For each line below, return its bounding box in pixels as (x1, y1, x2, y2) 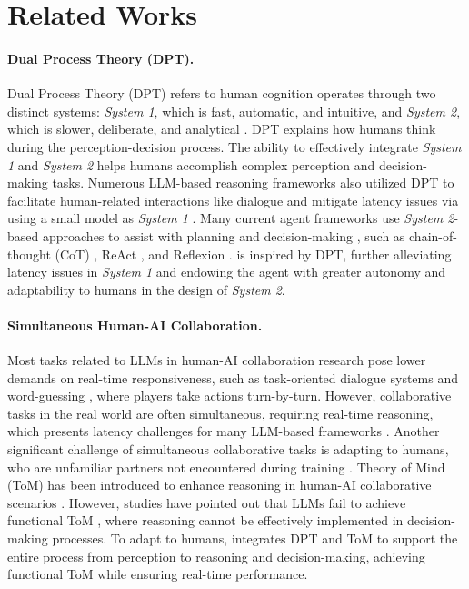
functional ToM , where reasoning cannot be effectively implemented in (7, 511, 404, 530)
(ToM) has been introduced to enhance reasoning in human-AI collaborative (7, 475, 432, 494)
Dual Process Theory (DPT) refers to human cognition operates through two (7, 84, 436, 103)
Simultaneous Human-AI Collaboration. (7, 315, 263, 334)
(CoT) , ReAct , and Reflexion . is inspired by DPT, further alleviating (55, 244, 452, 263)
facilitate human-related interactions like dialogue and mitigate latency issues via (7, 190, 459, 209)
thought (7, 244, 51, 263)
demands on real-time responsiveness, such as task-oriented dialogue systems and (7, 368, 458, 387)
